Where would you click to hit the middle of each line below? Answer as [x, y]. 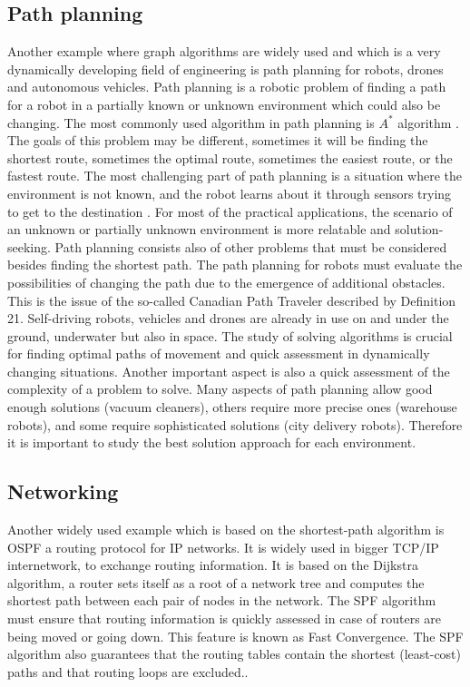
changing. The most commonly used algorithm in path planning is [191, 122]
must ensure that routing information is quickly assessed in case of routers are [225, 618]
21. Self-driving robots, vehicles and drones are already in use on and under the [228, 318]
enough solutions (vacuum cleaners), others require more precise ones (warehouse [232, 407]
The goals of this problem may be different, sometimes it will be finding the [218, 140]
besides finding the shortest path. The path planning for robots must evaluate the [235, 265]
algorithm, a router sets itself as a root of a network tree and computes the [216, 582]
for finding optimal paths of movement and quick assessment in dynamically [219, 353]
